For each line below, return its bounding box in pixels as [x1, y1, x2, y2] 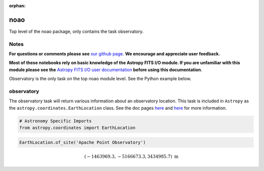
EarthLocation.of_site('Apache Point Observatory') [19, 140, 146, 145]
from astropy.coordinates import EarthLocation [19, 125, 135, 131]
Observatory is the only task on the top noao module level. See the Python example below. [9, 76, 192, 82]
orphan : [9, 3, 26, 8]
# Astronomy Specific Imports [19, 118, 92, 123]
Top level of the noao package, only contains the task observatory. [9, 28, 144, 34]
